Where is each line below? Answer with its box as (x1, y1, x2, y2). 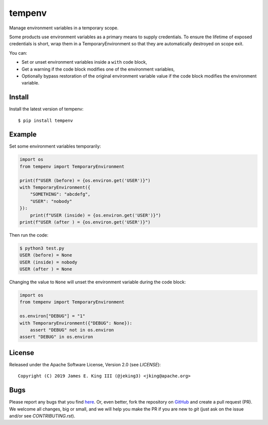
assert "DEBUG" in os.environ (19, 334, 93, 340)
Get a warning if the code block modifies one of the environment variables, (21, 66, 175, 72)
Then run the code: (9, 232, 49, 238)
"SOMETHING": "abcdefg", (30, 191, 91, 197)
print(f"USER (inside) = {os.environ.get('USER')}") (30, 212, 161, 218)
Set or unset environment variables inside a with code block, (21, 59, 147, 65)
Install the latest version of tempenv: (9, 106, 84, 112)
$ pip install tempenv (18, 117, 73, 123)
